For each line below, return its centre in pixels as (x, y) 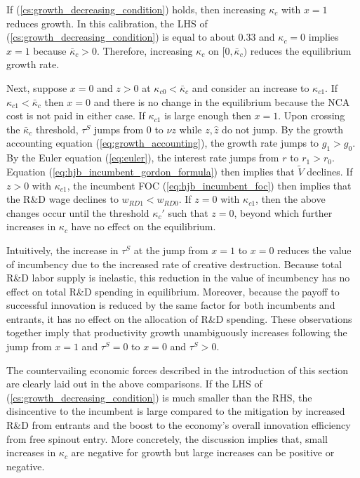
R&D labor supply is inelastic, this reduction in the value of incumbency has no (178, 278)
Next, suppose (37, 87)
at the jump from (171, 250)
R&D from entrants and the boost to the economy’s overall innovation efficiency (179, 425)
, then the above (291, 199)
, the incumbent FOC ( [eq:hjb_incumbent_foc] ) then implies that (209, 185)
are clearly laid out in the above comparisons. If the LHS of (134, 384)
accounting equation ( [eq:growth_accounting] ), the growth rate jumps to (163, 143)
